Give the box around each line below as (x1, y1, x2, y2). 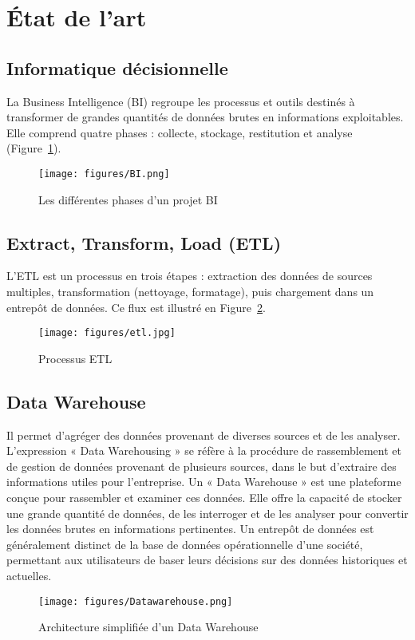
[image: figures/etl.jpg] (38, 327, 176, 339)
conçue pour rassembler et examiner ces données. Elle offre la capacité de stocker (6, 489, 402, 506)
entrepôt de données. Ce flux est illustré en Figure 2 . (6, 298, 266, 315)
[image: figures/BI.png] (38, 168, 170, 180)
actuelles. (6, 567, 52, 583)
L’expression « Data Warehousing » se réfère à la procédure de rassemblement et (6, 442, 401, 459)
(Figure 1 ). (6, 140, 61, 156)
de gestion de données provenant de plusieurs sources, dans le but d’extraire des (6, 457, 397, 474)
